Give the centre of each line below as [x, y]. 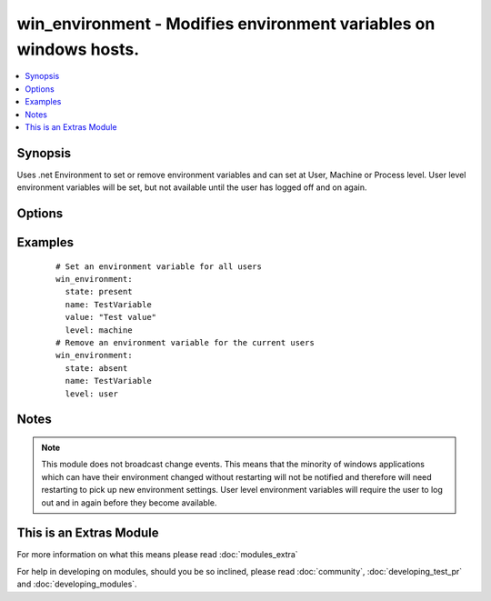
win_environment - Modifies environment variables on [226, 24]
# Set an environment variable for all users [159, 266]
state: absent [96, 368]
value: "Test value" [111, 317]
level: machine [99, 330]
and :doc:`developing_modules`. [77, 584]
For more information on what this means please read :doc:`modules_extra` [158, 555]
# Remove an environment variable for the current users [185, 342]
